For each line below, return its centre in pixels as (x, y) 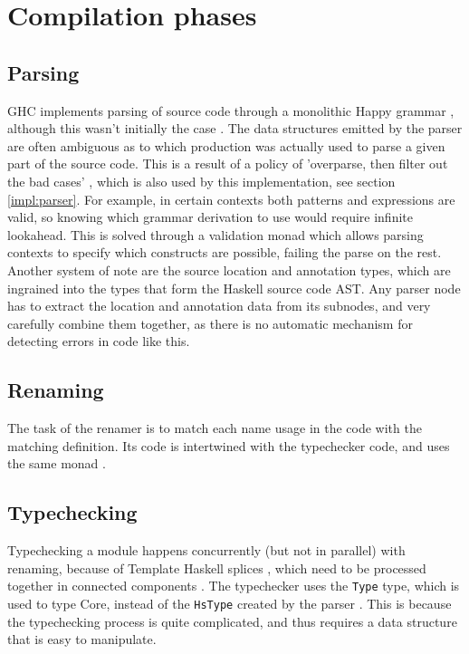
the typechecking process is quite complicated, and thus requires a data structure (232, 621)
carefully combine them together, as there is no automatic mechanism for (210, 323)
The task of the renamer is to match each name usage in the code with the (215, 428)
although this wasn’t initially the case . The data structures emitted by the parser (235, 128)
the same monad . (57, 463)
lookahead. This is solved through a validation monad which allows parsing (215, 234)
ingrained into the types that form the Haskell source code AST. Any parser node (234, 288)
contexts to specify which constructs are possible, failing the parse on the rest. (225, 252)
